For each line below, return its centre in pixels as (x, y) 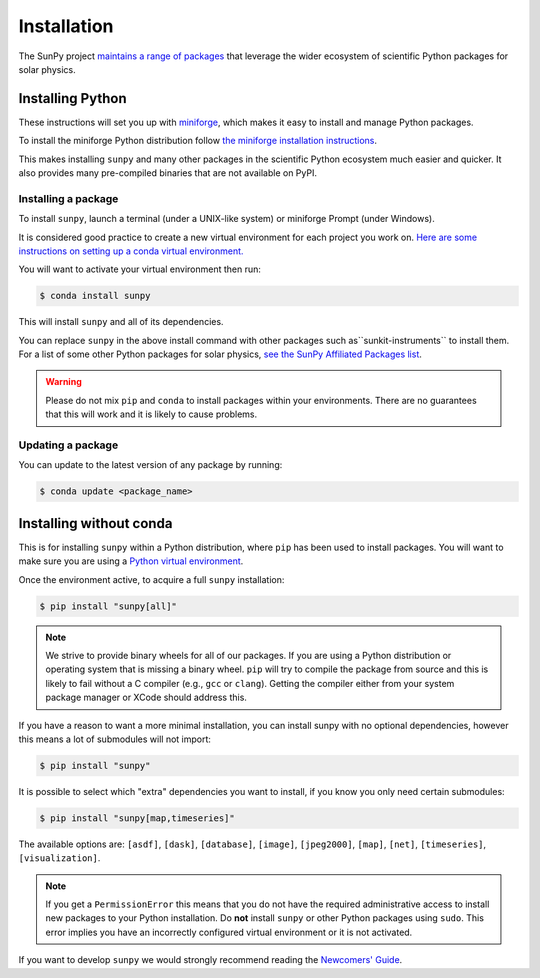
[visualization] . (59, 858)
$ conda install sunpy (95, 296)
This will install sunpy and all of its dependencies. (121, 322)
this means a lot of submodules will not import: (115, 739)
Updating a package (68, 445)
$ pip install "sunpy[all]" (108, 606)
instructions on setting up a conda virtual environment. (131, 251)
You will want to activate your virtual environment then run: (140, 269)
